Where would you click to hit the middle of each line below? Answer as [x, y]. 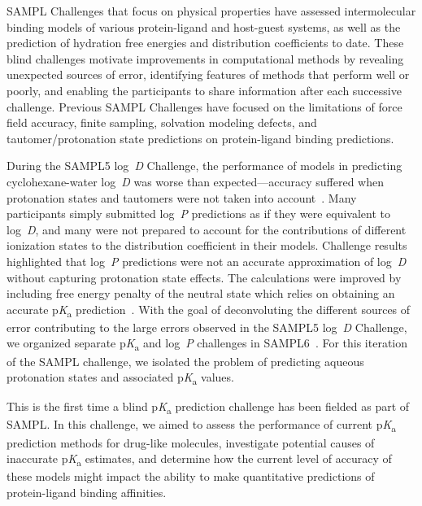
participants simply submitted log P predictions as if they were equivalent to [199, 214]
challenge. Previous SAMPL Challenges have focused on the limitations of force [204, 106]
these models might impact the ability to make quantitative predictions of [191, 476]
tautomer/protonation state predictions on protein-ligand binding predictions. [200, 138]
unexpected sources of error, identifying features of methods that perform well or [208, 74]
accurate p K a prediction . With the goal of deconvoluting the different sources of [209, 310]
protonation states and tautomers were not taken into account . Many [182, 197]
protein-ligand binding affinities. [87, 492]
